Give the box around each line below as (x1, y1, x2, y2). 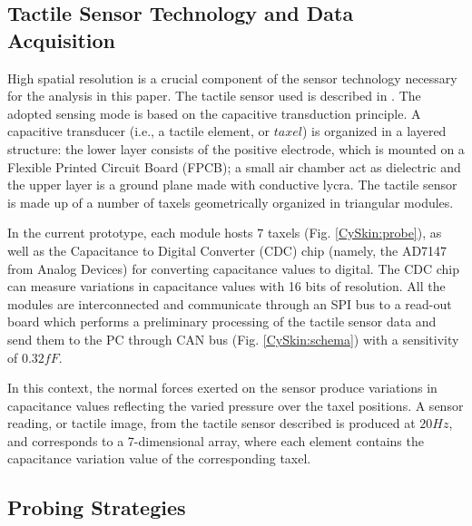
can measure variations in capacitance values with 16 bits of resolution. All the (7, 277, 446, 296)
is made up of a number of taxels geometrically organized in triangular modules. (7, 192, 454, 211)
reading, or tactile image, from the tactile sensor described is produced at (7, 414, 416, 433)
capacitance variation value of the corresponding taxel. (7, 449, 311, 468)
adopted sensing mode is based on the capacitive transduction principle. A (7, 103, 421, 122)
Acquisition (7, 25, 115, 54)
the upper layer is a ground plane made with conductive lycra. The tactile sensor (7, 175, 457, 194)
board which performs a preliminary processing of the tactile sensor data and (7, 312, 437, 331)
